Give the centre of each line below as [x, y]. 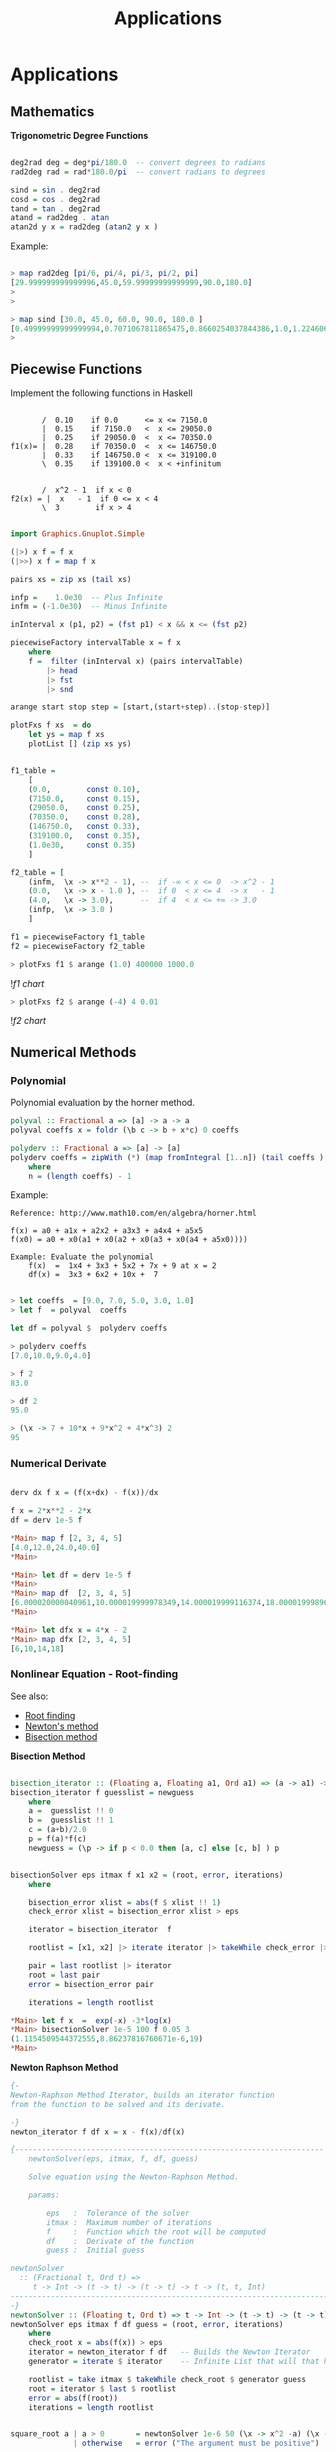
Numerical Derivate [58, 1463]
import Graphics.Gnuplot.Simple [77, 534]
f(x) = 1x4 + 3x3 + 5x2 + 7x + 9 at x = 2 [122, 1266]
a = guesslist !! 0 [71, 1811]
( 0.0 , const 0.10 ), [84, 789]
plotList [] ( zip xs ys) [80, 744]
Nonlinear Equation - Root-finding [94, 1674]
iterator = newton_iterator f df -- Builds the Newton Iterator [169, 2352]
